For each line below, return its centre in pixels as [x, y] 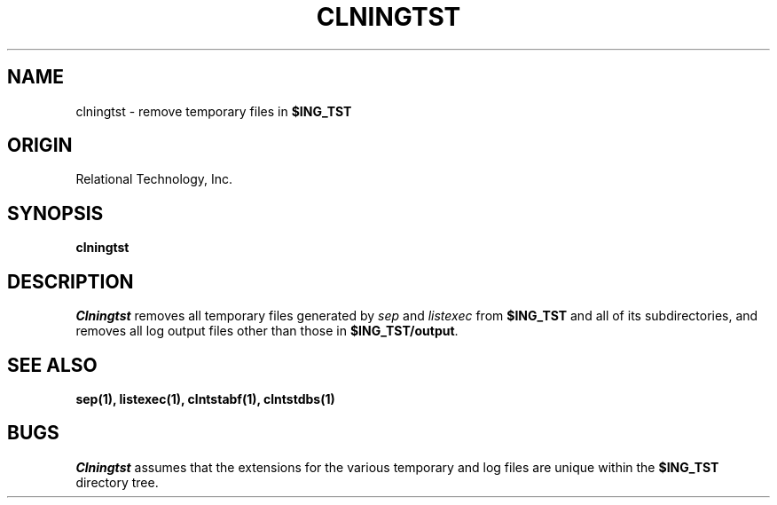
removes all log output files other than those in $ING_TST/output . [267, 331]
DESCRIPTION [71, 281]
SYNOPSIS [55, 213]
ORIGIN [40, 146]
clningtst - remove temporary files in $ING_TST [214, 111]
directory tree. [117, 482]
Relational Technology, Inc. [154, 179]
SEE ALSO [52, 365]
